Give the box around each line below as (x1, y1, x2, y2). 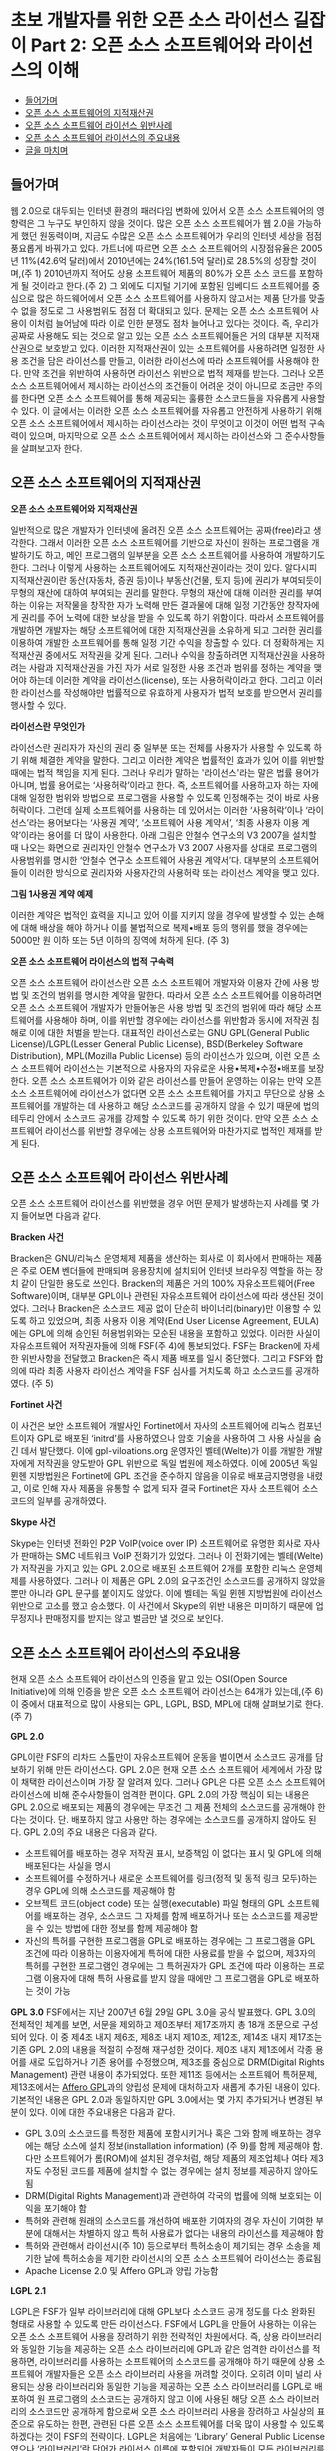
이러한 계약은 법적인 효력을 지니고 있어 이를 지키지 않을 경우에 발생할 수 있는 (10, 909, 307, 921)
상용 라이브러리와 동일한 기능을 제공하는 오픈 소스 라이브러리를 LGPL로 (36, 2381, 313, 2393)
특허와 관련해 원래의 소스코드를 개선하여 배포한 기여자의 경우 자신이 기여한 (24, 2215, 314, 2227)
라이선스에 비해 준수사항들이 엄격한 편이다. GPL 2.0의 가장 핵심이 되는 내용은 (10, 1789, 310, 1801)
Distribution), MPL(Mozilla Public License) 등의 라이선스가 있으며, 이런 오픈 (10, 1049, 310, 1061)
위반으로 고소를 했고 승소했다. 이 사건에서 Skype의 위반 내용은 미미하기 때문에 (10, 1600, 313, 1612)
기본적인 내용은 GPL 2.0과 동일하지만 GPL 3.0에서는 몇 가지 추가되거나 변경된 (10, 2094, 313, 2106)
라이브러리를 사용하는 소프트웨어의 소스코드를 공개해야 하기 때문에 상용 (39, 2356, 315, 2368)
